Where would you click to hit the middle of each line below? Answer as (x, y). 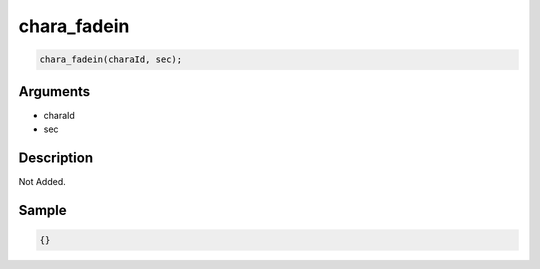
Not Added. (42, 181)
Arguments (54, 91)
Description (56, 157)
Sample (42, 210)
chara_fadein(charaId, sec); (111, 59)
